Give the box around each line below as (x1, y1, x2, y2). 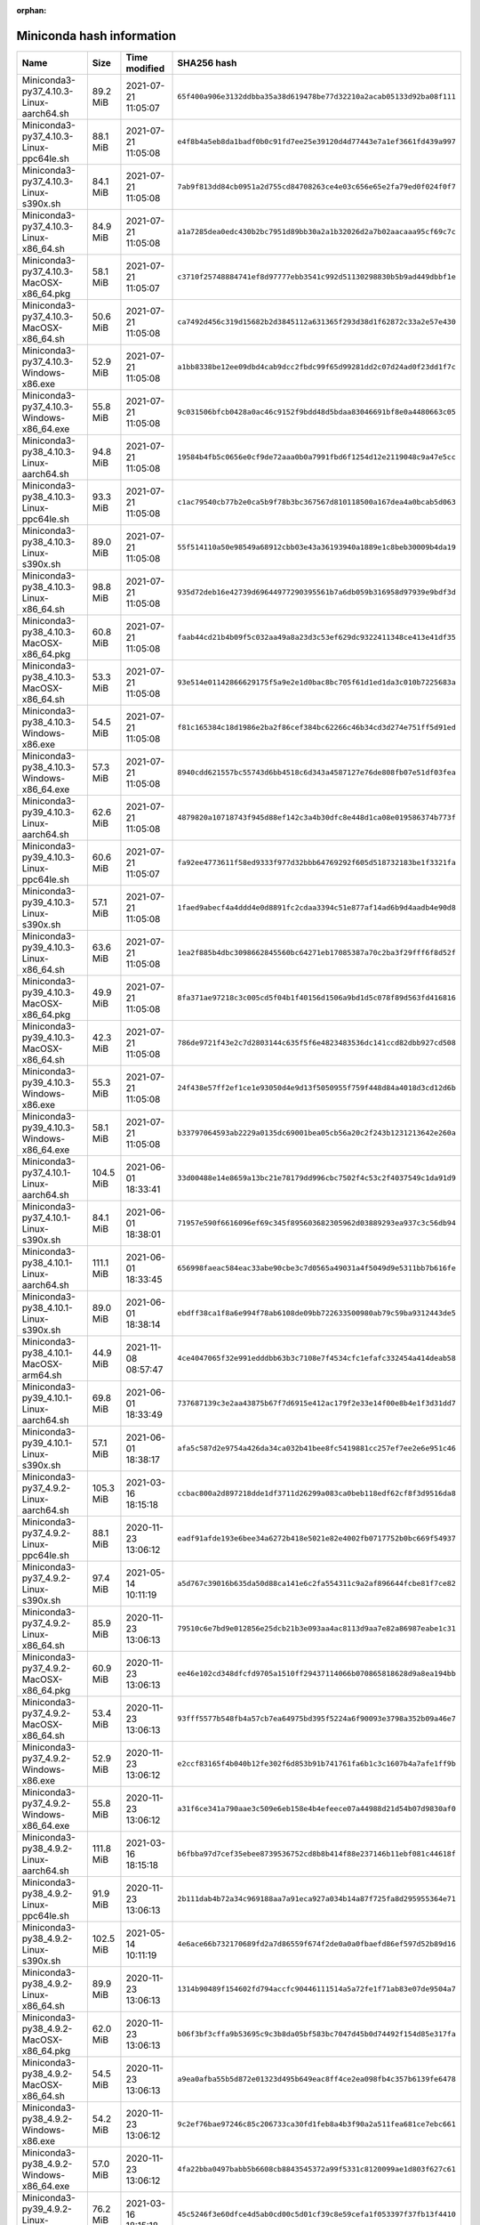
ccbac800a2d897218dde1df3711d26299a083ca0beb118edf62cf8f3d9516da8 (177, 1489, 457, 1499)
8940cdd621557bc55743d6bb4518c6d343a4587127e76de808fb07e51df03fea (177, 768, 457, 778)
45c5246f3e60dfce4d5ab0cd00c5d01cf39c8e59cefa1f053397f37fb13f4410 (177, 2210, 457, 2220)
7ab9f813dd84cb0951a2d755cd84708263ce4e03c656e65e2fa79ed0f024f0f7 (177, 182, 457, 191)
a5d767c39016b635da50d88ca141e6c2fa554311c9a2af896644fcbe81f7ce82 (177, 1579, 457, 1589)
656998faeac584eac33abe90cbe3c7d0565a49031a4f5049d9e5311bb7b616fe (177, 1264, 457, 1273)
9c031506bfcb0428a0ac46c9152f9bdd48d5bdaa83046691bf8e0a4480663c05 (177, 408, 457, 417)
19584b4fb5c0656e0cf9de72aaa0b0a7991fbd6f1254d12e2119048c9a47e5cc (177, 452, 457, 462)
